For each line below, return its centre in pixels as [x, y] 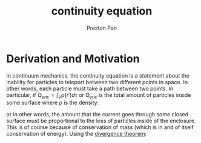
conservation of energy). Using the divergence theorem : [77, 134]
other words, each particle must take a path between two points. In [90, 88]
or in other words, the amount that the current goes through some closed [97, 115]
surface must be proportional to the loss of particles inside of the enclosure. [101, 121]
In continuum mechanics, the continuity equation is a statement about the [98, 75]
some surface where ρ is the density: [52, 103]
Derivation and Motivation [73, 58]
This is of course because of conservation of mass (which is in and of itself [100, 127]
